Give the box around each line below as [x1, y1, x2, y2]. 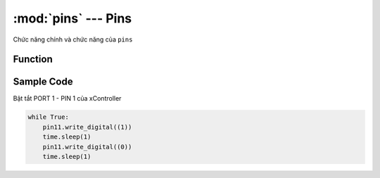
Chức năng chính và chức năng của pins [13, 35, 133, 44]
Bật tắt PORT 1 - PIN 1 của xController [13, 94, 122, 103]
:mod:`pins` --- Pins [13, 11, 132, 26]
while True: [27, 113, 70, 121]
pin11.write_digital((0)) [42, 143, 132, 151]
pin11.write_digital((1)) [42, 123, 132, 131]
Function [13, 53, 53, 65]
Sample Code [13, 76, 73, 88]
